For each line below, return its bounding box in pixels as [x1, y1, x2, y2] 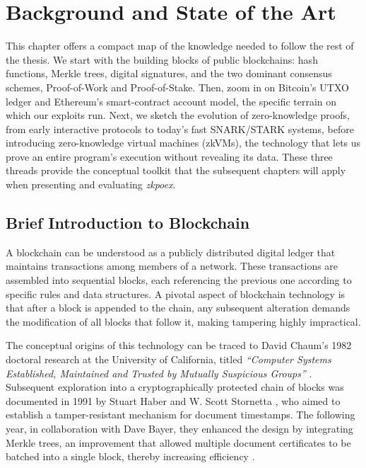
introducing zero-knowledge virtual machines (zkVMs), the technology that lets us [6, 135, 361, 150]
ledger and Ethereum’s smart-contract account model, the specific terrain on [6, 93, 337, 108]
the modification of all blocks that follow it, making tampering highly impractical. [6, 314, 361, 329]
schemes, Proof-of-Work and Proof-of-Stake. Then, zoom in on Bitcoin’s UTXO [6, 79, 349, 94]
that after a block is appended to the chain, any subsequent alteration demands [6, 300, 350, 315]
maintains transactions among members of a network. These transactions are [6, 258, 338, 273]
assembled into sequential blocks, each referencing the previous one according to [6, 273, 352, 287]
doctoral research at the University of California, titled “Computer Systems [6, 352, 331, 367]
